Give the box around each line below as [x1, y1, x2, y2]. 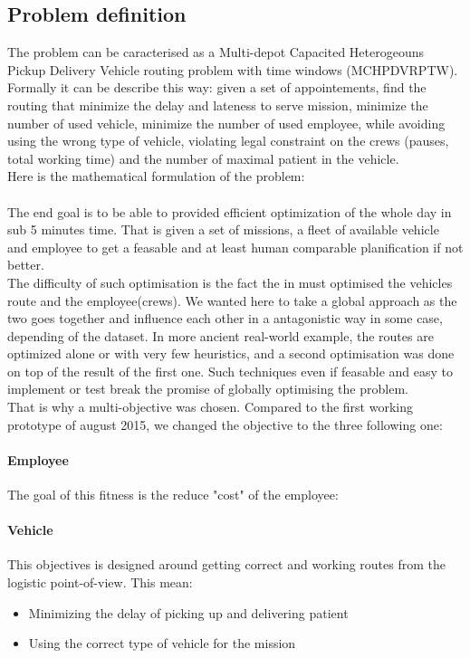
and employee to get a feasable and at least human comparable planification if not [7, 237, 464, 256]
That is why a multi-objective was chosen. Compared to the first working [7, 397, 413, 416]
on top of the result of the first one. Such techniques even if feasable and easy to [7, 361, 454, 380]
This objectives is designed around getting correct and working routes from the [7, 555, 446, 574]
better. [7, 255, 44, 274]
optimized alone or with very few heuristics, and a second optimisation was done [7, 344, 455, 363]
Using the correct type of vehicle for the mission [28, 634, 296, 653]
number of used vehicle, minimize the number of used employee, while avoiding [7, 113, 446, 132]
